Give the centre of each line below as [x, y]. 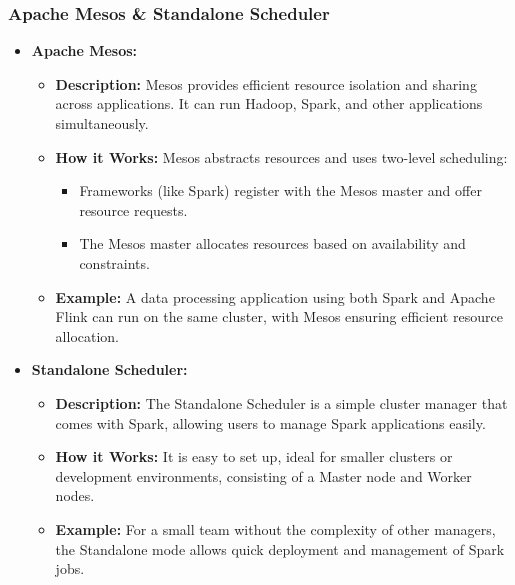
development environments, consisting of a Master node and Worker [263, 475]
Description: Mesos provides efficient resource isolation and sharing [266, 83]
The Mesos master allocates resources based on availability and [272, 243]
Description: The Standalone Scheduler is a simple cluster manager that [281, 402]
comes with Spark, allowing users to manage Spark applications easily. [270, 422]
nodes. [75, 495]
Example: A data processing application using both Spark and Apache [275, 296]
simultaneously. [102, 123]
